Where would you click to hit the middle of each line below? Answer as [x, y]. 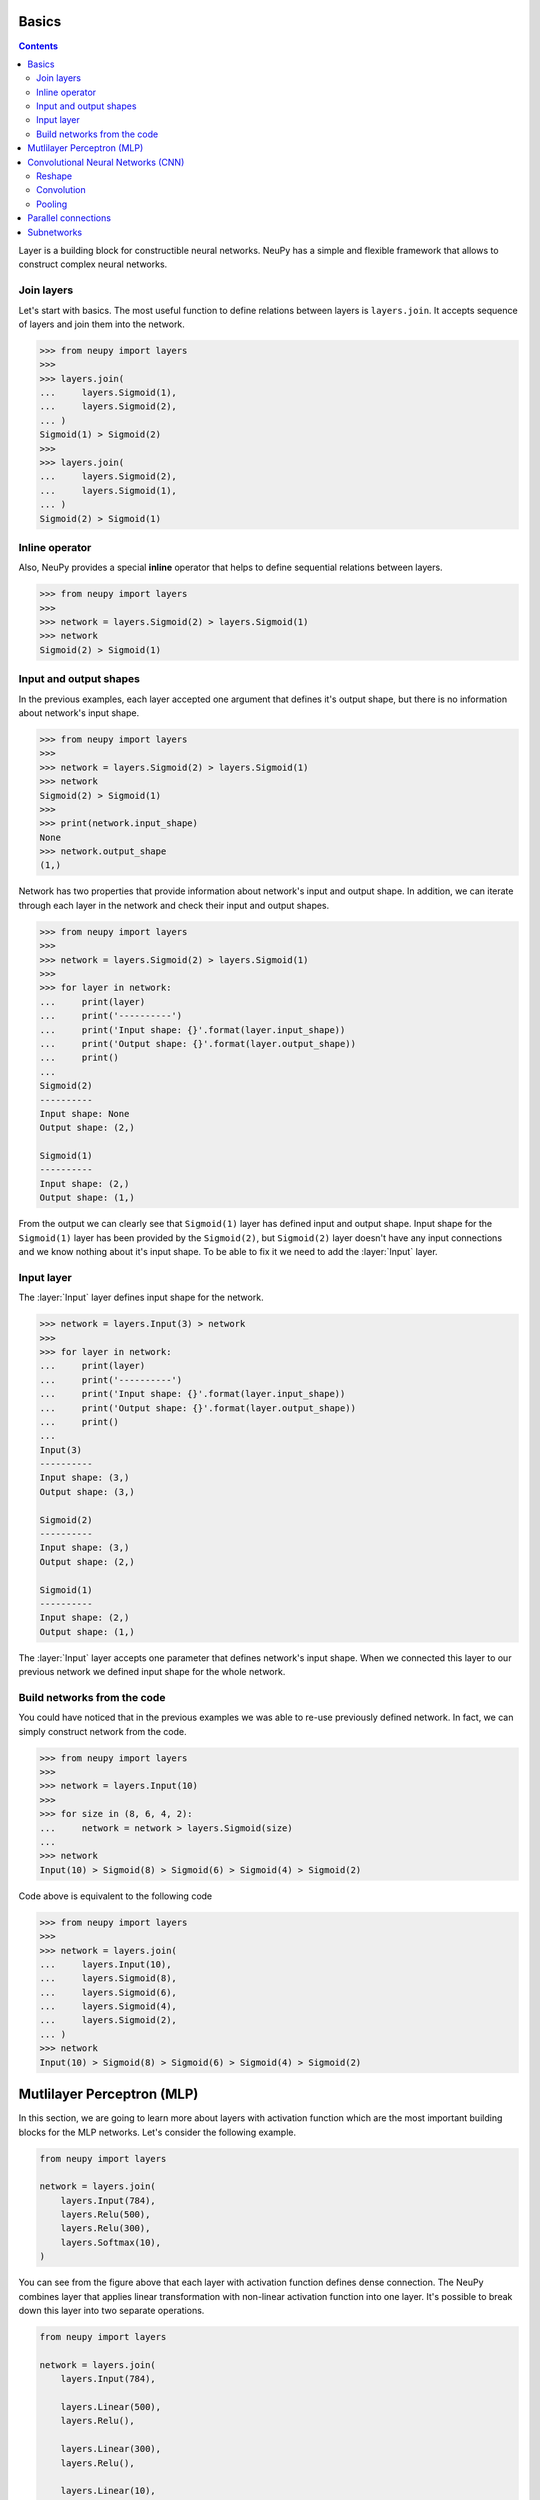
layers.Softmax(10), [111, 2242]
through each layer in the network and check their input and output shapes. [174, 905]
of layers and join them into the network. [101, 324]
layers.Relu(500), [105, 2214]
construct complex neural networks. [93, 264]
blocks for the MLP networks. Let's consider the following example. [157, 2132]
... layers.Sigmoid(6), [108, 1992]
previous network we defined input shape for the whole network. [152, 1672]
